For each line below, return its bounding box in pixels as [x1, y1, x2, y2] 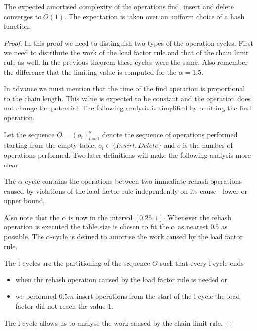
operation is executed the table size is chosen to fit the [4, 221, 169, 232]
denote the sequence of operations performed [102, 129, 238, 139]
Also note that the [4, 212, 60, 222]
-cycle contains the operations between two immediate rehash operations [22, 176, 242, 186]
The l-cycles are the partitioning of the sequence [4, 258, 150, 268]
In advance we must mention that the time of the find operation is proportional [4, 83, 245, 94]
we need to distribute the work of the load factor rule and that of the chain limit [4, 47, 249, 57]
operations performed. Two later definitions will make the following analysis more [4, 149, 251, 160]
